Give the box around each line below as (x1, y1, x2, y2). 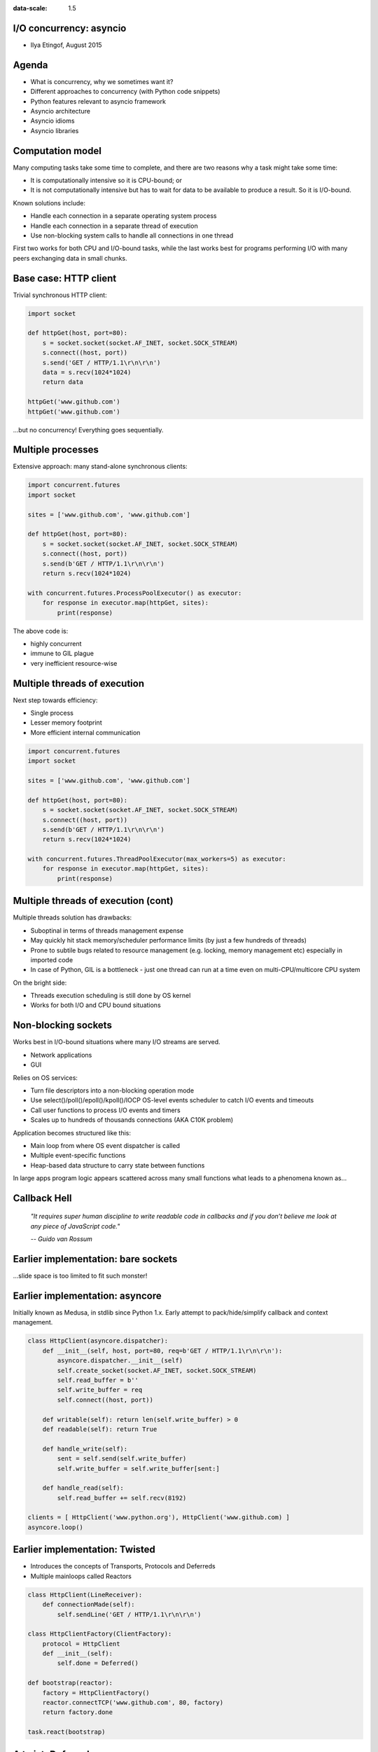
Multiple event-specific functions (30, 1151, 126, 1160)
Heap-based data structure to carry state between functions (30, 1161, 205, 1170)
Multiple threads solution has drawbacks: (13, 913, 132, 922)
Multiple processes (13, 444, 99, 456)
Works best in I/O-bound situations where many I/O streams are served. (13, 1038, 220, 1046)
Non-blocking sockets (13, 1020, 112, 1032)
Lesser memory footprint (30, 718, 102, 727)
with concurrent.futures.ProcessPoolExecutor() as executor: (27, 589, 242, 597)
